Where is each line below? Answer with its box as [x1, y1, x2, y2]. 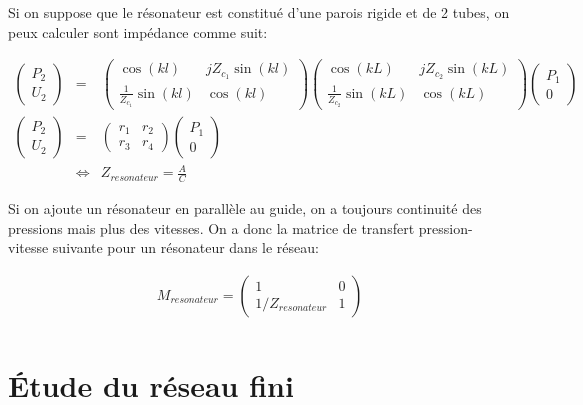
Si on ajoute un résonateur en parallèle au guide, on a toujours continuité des [8, 198, 482, 219]
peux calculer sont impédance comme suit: [8, 21, 268, 42]
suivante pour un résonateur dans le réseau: [52, 237, 319, 258]
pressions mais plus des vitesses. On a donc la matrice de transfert [8, 217, 415, 238]
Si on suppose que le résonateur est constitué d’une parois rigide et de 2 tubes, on [8, 2, 510, 22]
